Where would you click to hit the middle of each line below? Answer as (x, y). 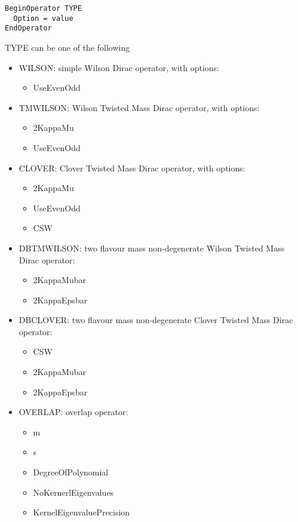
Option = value (43, 18)
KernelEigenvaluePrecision (82, 512)
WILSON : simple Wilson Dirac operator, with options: (119, 67)
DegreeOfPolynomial (71, 472)
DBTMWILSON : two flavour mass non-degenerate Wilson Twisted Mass (152, 248)
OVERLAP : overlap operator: (73, 412)
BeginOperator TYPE (43, 8)
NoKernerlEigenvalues (73, 492)
